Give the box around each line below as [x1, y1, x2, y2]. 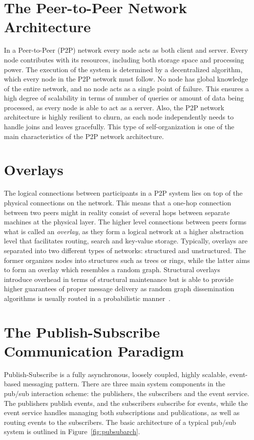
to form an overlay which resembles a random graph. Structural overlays [4, 264, 220, 275]
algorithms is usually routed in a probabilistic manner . [4, 293, 170, 303]
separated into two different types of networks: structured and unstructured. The [4, 245, 246, 255]
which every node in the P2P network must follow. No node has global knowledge [4, 74, 248, 84]
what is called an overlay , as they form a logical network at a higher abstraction [4, 226, 244, 236]
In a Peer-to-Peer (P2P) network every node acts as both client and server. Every [4, 45, 248, 55]
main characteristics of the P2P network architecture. [4, 131, 164, 141]
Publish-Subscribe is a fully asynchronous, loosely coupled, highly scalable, [4, 369, 228, 379]
